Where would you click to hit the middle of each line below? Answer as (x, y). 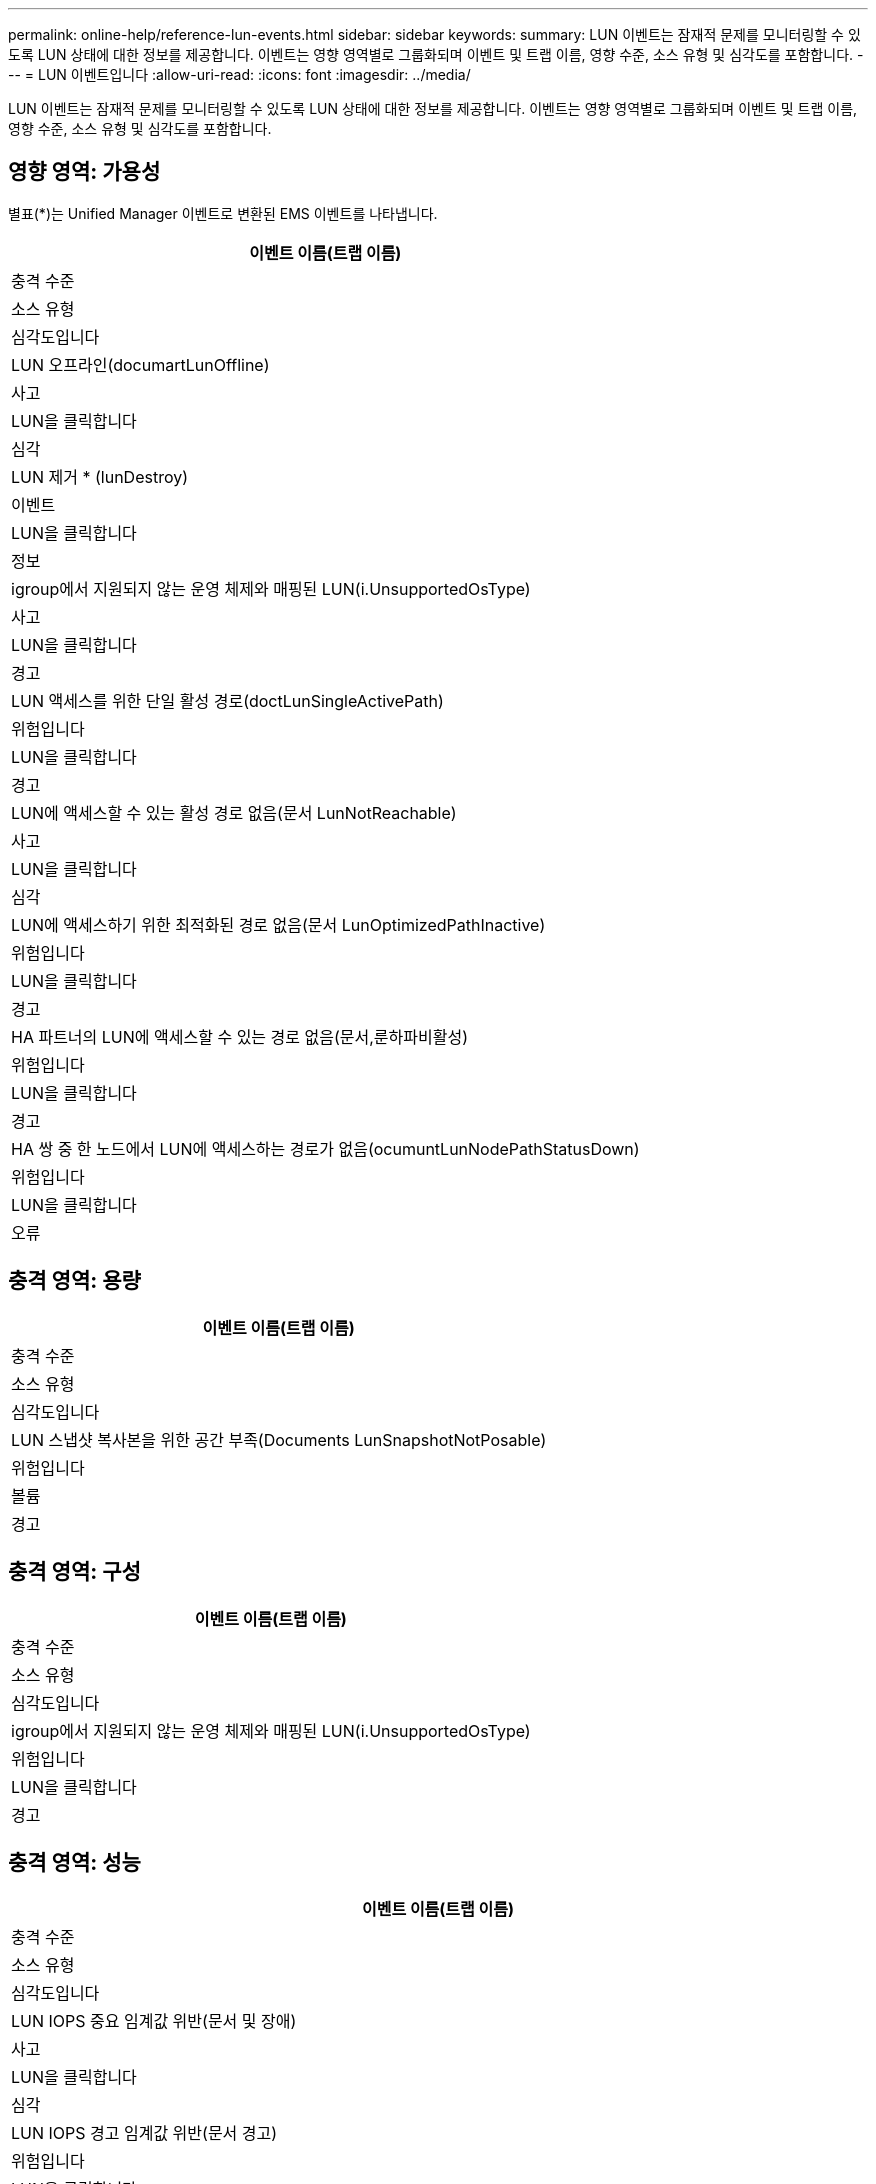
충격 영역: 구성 (74, 1572)
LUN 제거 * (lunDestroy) (100, 476)
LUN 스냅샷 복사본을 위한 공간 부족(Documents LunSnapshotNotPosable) (279, 1439)
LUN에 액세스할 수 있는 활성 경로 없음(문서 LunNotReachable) (234, 812)
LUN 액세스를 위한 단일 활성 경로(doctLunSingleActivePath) (227, 700)
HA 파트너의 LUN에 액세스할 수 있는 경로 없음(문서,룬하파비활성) (239, 1036)
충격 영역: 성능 (74, 1862)
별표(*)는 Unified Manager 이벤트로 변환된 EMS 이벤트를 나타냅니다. (223, 213)
